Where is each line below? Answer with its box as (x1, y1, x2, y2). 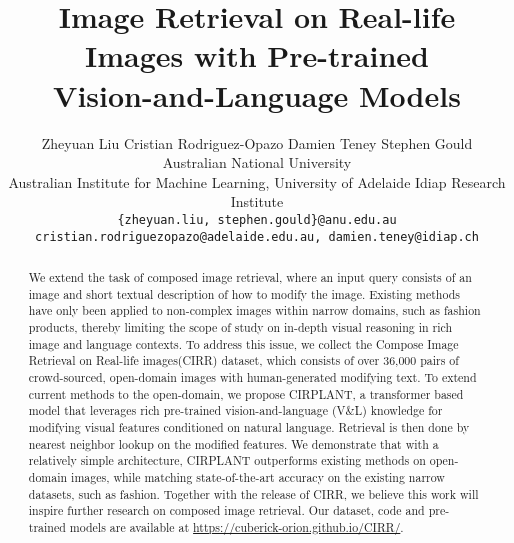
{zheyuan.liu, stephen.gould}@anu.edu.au (117, 212, 397, 227)
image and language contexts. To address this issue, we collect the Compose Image (28, 335, 459, 352)
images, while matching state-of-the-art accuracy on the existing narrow (71, 468, 445, 485)
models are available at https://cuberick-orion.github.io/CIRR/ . (69, 518, 404, 535)
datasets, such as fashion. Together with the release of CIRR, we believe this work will (28, 485, 479, 502)
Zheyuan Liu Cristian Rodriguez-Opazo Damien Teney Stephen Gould (41, 132, 473, 153)
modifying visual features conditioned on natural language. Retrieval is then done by (28, 418, 470, 435)
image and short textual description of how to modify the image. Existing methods (28, 285, 461, 302)
